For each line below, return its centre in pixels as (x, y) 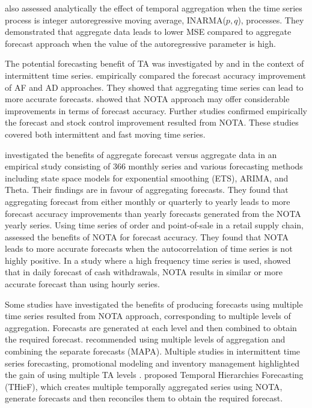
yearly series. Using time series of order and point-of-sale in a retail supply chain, (154, 225)
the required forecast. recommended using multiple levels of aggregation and (145, 339)
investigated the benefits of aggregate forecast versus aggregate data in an (141, 154)
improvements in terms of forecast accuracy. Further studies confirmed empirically (156, 110)
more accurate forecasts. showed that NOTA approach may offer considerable (147, 99)
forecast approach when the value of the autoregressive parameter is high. (140, 43)
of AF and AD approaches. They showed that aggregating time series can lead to (154, 87)
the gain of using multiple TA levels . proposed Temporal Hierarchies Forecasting (154, 375)
